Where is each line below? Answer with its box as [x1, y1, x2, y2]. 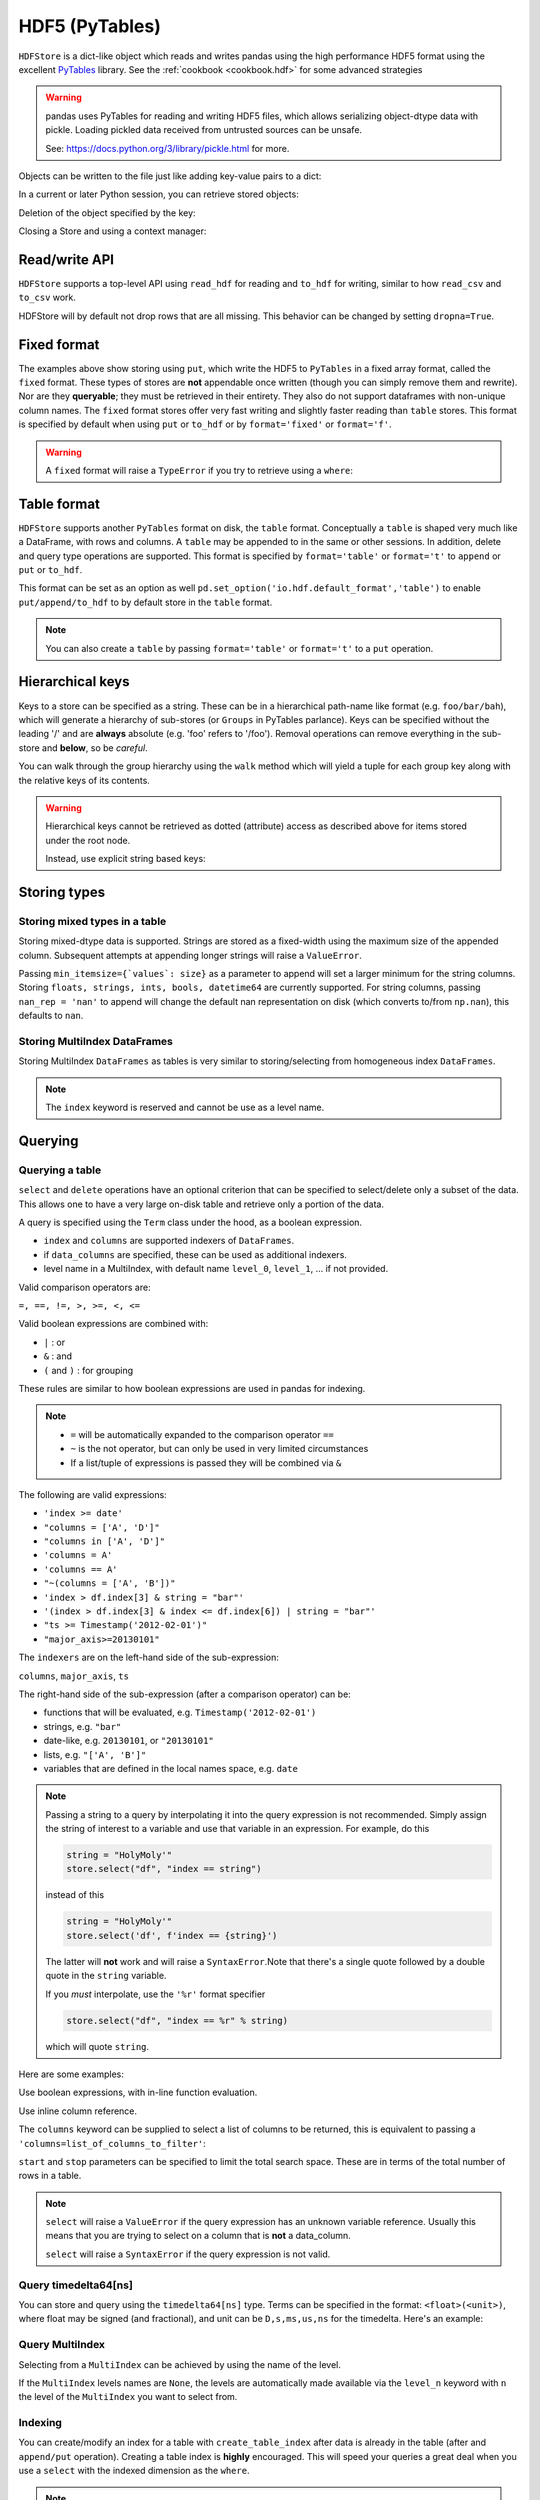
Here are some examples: [18, 2068, 125, 2080]
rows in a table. [18, 2170, 82, 2182]
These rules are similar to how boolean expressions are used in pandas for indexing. [18, 1382, 366, 1394]
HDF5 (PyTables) [18, 15, 162, 37]
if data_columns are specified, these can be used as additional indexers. [43, 1248, 347, 1260]
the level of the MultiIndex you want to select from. [18, 2391, 238, 2403]
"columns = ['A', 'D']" [43, 1521, 160, 1533]
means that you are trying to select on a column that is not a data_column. [45, 2230, 352, 2242]
